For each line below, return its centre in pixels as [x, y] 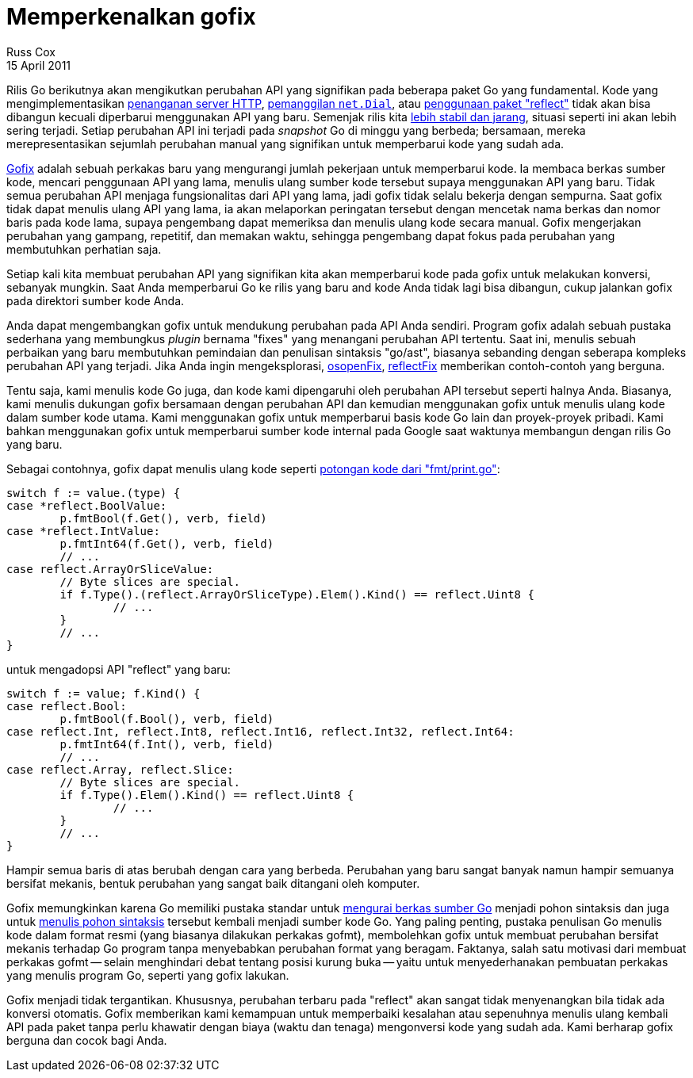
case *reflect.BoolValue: [87, 505]
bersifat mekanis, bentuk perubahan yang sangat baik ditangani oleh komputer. [213, 883]
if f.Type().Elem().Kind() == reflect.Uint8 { [207, 795]
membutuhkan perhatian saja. [84, 249]
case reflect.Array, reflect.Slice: [120, 769]
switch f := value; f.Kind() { [103, 693]
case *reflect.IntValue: [83, 531]
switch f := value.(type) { [94, 493]
